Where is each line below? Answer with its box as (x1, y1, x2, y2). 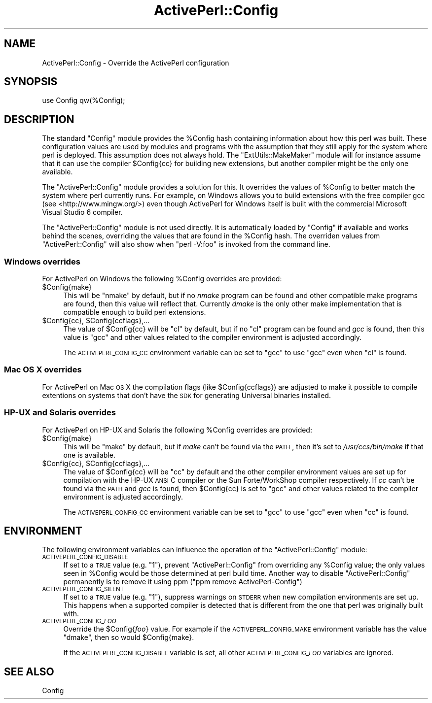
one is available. (63, 450, 115, 459)
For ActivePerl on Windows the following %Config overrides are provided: (42, 274, 282, 283)
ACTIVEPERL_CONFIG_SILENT (42, 586, 124, 593)
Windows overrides (4, 256, 80, 267)
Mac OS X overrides (4, 365, 82, 375)
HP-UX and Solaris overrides (4, 407, 116, 418)
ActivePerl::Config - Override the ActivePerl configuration (42, 58, 229, 67)
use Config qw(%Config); (42, 96, 125, 105)
